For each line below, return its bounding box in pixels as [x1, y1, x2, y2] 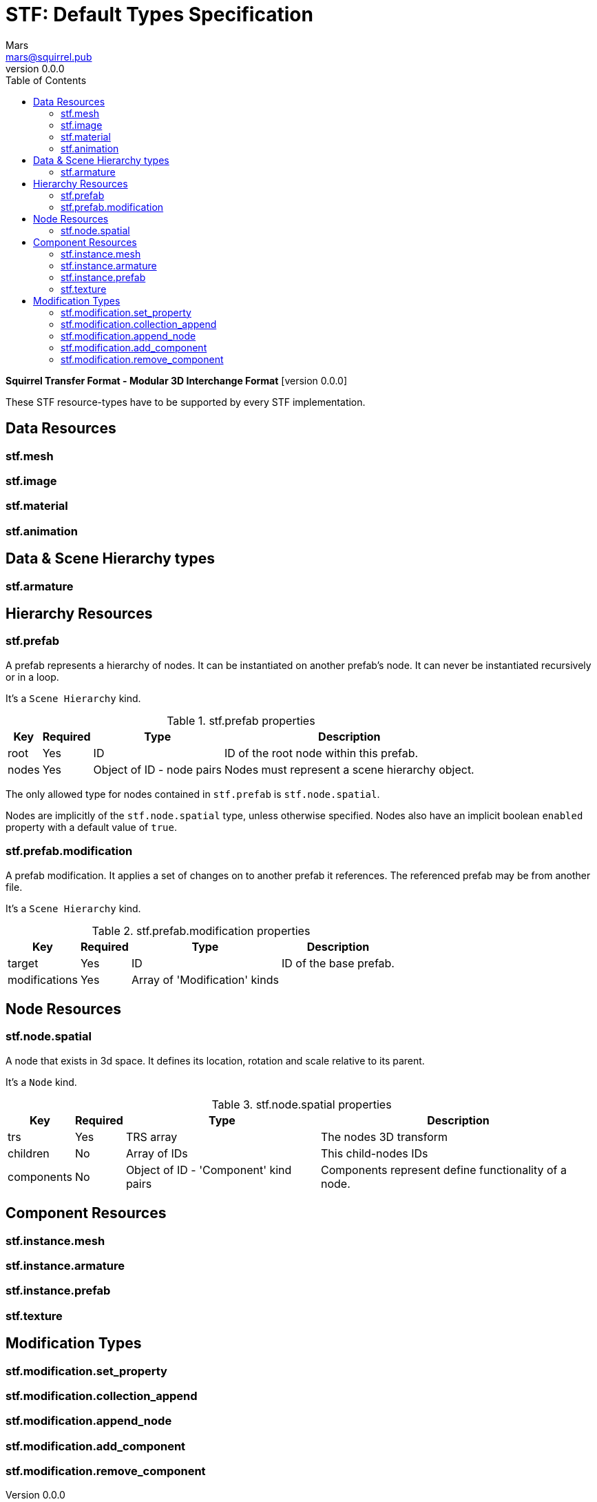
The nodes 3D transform [320, 1129, 448, 1144]
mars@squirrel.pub [6, 50, 92, 63]
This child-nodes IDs [320, 1146, 428, 1160]
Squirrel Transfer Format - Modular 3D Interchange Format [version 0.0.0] [6, 374, 348, 387]
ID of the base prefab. [281, 956, 395, 970]
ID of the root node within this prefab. [224, 745, 419, 760]
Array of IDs [125, 1146, 188, 1160]
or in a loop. [6, 670, 59, 683]
